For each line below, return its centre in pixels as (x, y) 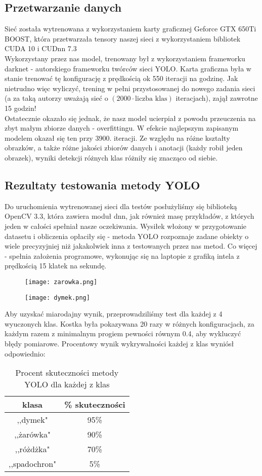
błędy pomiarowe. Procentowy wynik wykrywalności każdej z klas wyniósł (119, 343)
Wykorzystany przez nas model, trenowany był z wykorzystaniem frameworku (125, 58)
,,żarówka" (32, 434)
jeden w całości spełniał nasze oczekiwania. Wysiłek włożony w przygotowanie (126, 226)
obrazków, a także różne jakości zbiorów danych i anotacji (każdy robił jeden (124, 148)
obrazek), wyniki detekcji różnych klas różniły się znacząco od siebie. (111, 157)
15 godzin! (20, 108)
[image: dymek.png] (57, 297)
